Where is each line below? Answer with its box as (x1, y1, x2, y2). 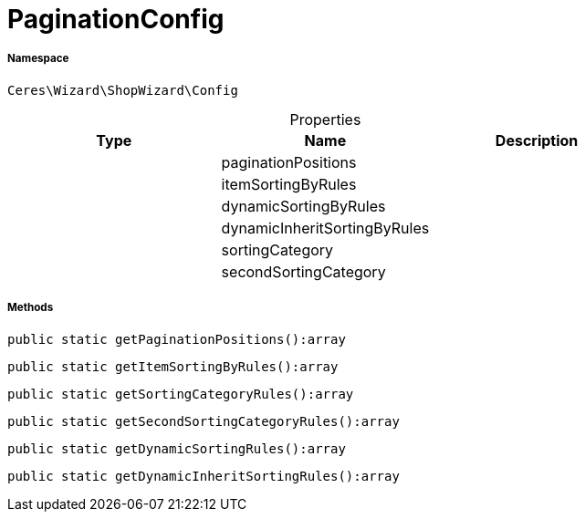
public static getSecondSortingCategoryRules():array (7, 413, 400, 429)
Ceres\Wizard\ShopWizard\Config (7, 82, 238, 98)
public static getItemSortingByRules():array (7, 358, 339, 374)
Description (495, 130, 579, 150)
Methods (7, 301, 54, 315)
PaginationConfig (7, 4, 225, 35)
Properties (289, 109, 361, 129)
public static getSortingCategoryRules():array (7, 386, 354, 401)
